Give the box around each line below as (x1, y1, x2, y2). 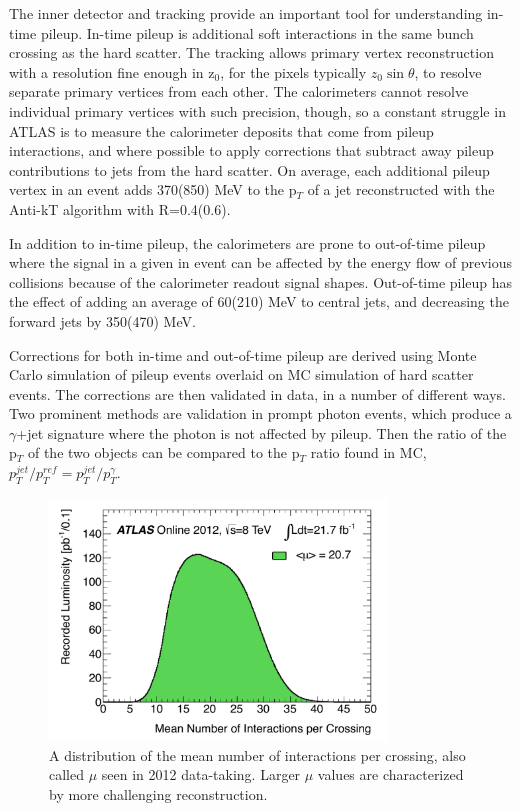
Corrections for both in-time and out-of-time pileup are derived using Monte (9, 344, 477, 365)
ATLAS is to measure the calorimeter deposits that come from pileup (9, 120, 434, 141)
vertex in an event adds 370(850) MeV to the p (9, 179, 297, 200)
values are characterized (317, 764, 464, 785)
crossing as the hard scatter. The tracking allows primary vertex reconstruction (9, 42, 494, 63)
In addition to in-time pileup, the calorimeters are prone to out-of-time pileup (9, 232, 486, 253)
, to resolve (414, 61, 482, 82)
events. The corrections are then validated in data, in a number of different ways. (9, 383, 507, 404)
